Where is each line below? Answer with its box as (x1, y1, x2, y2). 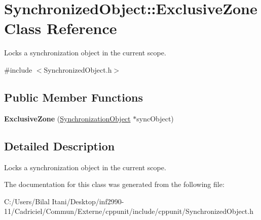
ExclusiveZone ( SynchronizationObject (4, 113, 131, 123)
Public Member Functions (4, 89, 143, 105)
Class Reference (4, 18, 117, 39)
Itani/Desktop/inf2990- (52, 196, 124, 206)
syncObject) (136, 113, 174, 123)
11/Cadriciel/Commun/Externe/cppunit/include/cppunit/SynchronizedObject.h (4, 206, 253, 216)
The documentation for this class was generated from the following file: (4, 179, 225, 190)
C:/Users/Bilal (4, 196, 50, 206)
